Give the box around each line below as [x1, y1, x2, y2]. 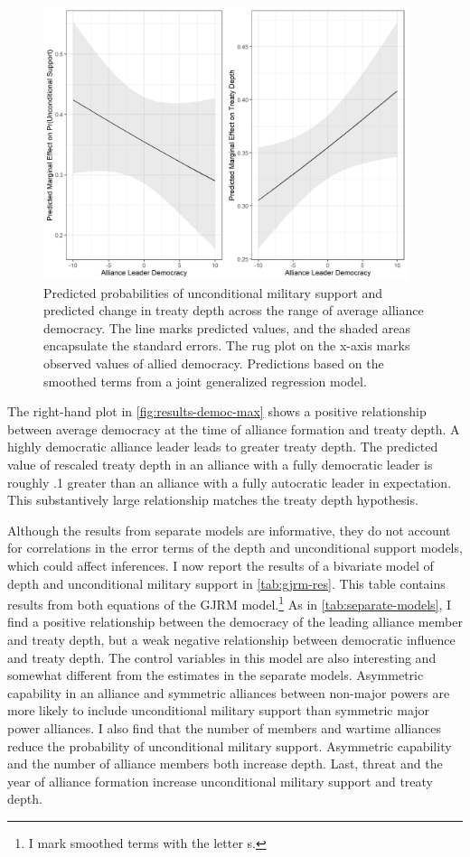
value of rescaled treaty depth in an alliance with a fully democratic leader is [7, 455, 433, 474]
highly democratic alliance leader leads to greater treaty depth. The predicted [7, 437, 438, 456]
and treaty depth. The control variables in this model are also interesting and [7, 647, 437, 666]
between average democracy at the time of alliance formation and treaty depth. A [7, 419, 460, 438]
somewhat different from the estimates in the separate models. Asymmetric [7, 666, 424, 685]
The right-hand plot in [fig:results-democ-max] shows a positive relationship [7, 402, 427, 421]
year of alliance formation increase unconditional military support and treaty [7, 771, 434, 790]
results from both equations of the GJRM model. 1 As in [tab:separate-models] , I [7, 592, 452, 613]
